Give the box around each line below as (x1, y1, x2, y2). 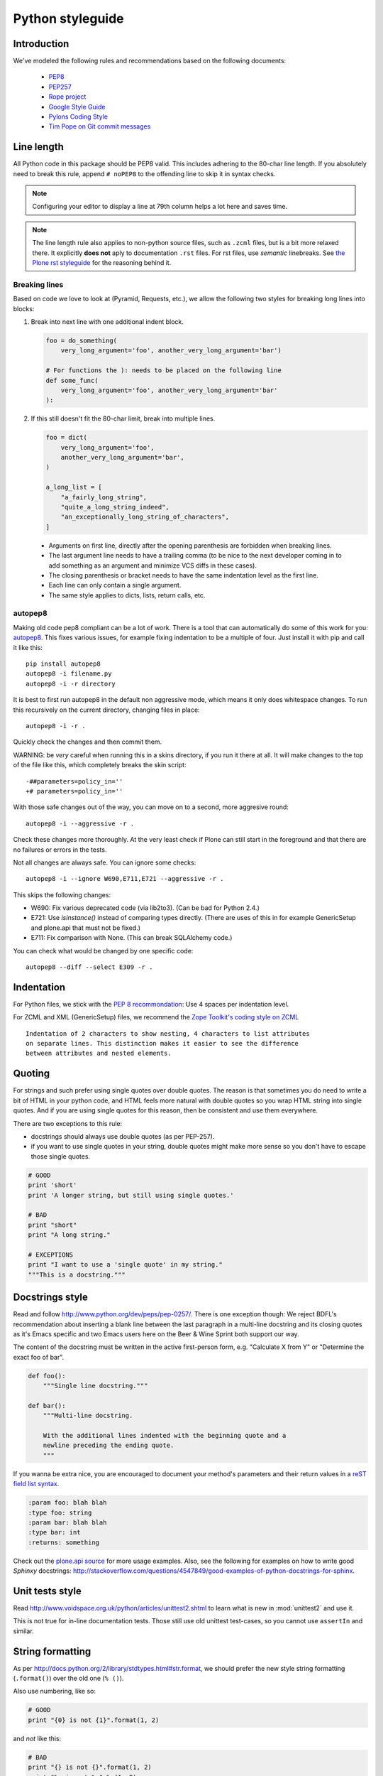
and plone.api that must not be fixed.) (30, 924, 141, 932)
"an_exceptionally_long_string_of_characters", (60, 513, 230, 521)
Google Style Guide (48, 102, 106, 111)
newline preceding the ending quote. (43, 1441, 174, 1449)
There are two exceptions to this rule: (13, 1119, 123, 1127)
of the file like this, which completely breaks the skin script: (13, 761, 187, 769)
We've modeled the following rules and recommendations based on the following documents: (13, 57, 287, 65)
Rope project (48, 92, 87, 101)
